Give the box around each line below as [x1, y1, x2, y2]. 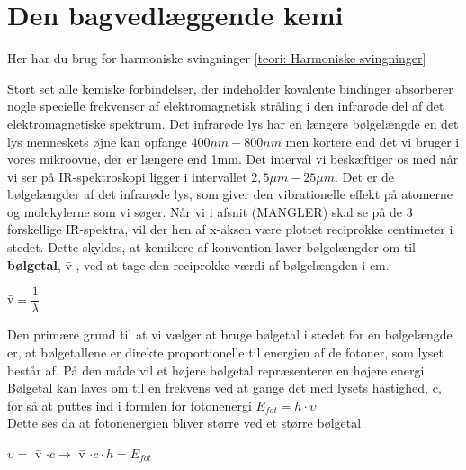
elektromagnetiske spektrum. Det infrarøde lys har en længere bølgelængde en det [7, 113, 459, 132]
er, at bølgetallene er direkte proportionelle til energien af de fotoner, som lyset [7, 342, 444, 361]
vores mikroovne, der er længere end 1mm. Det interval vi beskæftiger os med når [7, 149, 459, 168]
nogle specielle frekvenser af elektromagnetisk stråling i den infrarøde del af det [7, 96, 444, 115]
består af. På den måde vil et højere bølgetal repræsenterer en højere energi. [7, 360, 428, 379]
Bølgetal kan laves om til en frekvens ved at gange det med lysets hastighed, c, [7, 378, 442, 397]
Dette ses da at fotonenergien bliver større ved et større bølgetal [7, 413, 362, 432]
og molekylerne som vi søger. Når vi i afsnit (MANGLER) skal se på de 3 [7, 202, 413, 221]
